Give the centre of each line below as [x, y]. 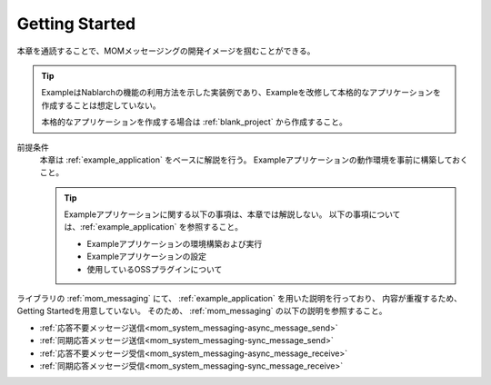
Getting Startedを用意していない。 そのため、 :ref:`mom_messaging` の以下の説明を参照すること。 [202, 311]
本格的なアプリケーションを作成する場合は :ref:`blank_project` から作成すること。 [194, 122]
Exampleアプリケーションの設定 [147, 257]
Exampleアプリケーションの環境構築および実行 [175, 243]
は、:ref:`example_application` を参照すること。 [153, 227]
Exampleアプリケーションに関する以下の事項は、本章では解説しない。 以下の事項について [232, 214]
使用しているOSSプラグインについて [155, 269]
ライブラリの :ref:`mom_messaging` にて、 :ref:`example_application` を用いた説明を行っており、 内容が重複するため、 [240, 299]
